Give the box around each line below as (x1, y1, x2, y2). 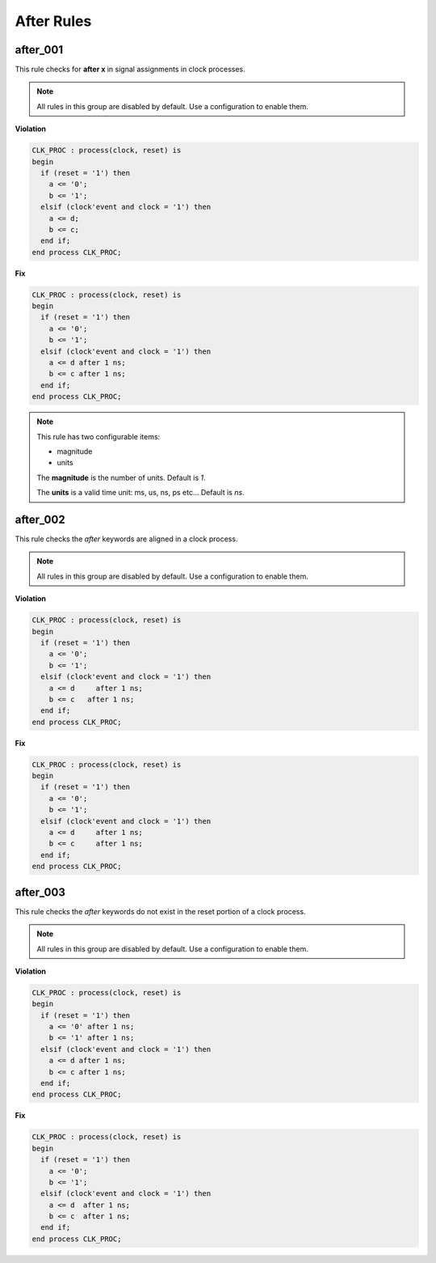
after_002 (15, 512, 65, 526)
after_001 (15, 43, 64, 57)
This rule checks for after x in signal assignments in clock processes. (15, 65, 245, 74)
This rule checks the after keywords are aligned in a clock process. (15, 534, 238, 544)
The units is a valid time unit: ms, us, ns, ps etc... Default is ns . (36, 488, 245, 498)
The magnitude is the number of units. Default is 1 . (36, 473, 206, 482)
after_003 (15, 885, 66, 899)
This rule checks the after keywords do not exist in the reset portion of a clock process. (15, 906, 306, 916)
